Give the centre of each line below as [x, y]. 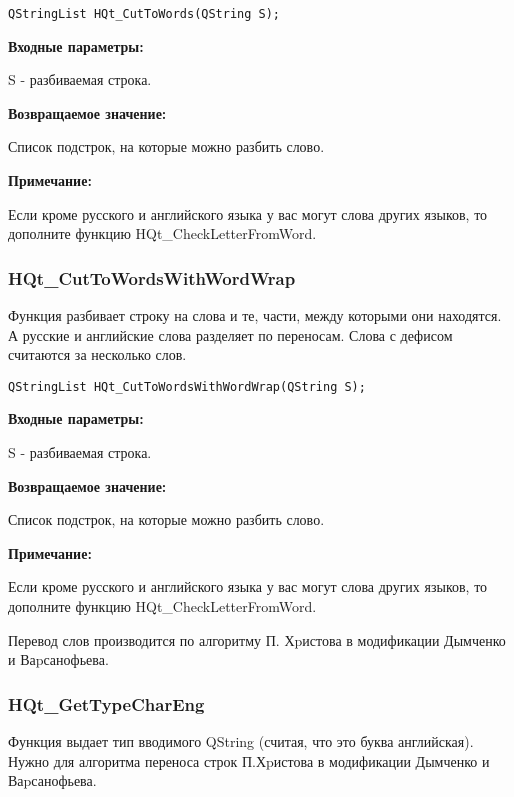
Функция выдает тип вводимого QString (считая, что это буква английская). [241, 741]
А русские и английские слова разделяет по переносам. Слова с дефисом [230, 334]
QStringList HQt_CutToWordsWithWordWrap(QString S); [187, 386]
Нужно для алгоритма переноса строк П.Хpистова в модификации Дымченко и [249, 760]
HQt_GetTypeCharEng [106, 703]
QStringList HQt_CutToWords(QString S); [144, 14]
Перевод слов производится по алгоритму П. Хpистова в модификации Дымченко [257, 639]
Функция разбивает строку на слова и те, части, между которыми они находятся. [255, 315]
